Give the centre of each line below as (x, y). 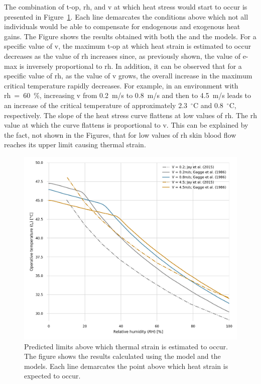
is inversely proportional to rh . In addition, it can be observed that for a (130, 66)
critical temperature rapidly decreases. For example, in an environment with (121, 85)
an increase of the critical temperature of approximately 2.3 (96, 105)
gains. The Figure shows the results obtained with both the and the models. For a (130, 36)
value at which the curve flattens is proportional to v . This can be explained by (126, 125)
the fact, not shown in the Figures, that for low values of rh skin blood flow (120, 134)
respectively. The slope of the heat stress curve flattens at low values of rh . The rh (130, 115)
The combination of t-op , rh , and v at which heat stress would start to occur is (126, 7)
